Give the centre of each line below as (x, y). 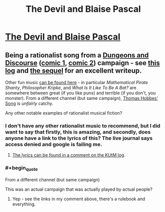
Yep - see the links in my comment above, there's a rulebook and (79, 199)
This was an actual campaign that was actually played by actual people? (79, 189)
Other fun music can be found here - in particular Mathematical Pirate (77, 82)
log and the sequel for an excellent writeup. (74, 70)
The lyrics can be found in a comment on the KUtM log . (69, 155)
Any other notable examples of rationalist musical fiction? (64, 113)
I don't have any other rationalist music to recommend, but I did (83, 126)
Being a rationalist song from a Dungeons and (77, 55)
